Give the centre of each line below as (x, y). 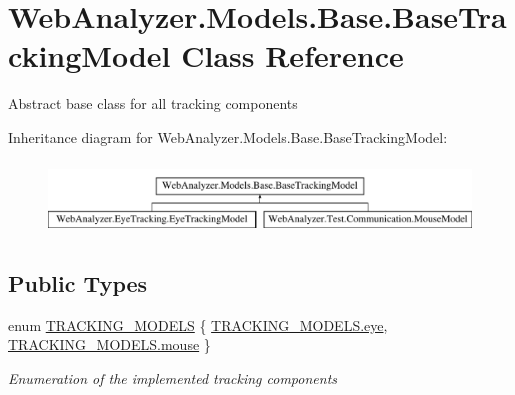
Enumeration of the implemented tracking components (173, 377)
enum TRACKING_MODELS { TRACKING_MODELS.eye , (198, 324)
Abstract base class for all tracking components (153, 103)
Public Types (78, 282)
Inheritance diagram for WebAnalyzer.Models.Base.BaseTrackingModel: (228, 136)
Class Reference (292, 55)
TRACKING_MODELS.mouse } (109, 344)
